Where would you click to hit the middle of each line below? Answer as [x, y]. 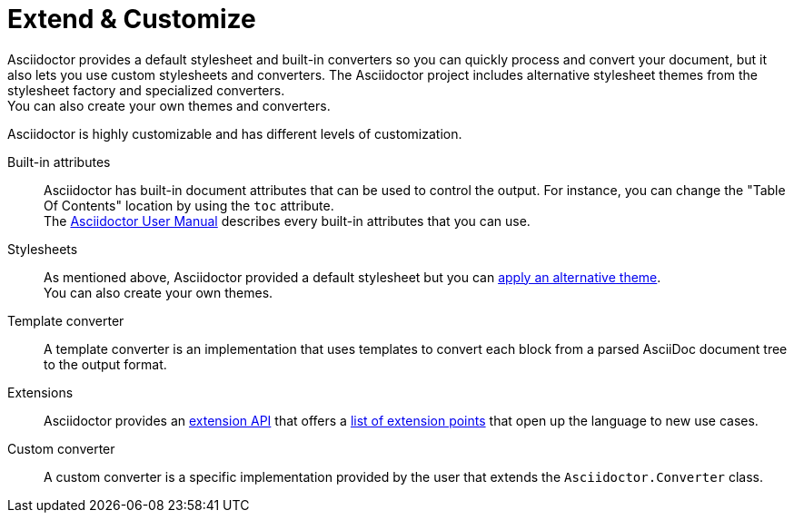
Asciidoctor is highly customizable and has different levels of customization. [235, 133]
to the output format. [105, 364]
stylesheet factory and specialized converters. [146, 90]
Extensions [40, 392]
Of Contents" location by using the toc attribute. [189, 205]
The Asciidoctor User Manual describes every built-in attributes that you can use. [287, 221]
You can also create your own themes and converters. [169, 105]
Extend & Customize [132, 19]
